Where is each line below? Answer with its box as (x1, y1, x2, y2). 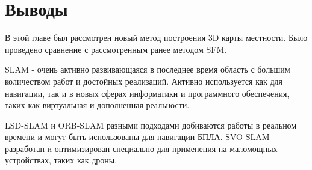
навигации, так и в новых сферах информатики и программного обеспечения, (5, 87, 290, 99)
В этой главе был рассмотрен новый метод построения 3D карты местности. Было (5, 31, 308, 44)
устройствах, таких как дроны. (5, 154, 117, 166)
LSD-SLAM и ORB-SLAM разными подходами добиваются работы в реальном (5, 118, 297, 131)
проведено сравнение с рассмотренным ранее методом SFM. (5, 43, 227, 55)
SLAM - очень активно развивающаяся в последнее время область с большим (5, 63, 290, 76)
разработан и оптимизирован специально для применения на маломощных (5, 142, 278, 154)
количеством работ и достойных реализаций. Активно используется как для (5, 74, 282, 87)
